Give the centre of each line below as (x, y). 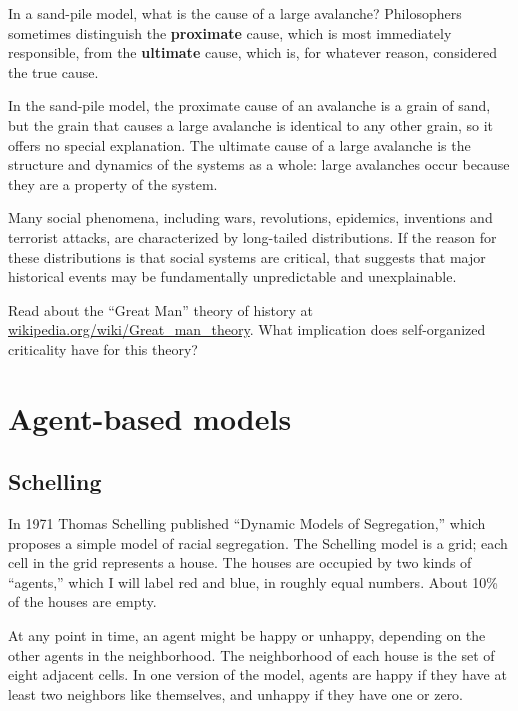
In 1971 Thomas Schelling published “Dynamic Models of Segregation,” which (247, 523)
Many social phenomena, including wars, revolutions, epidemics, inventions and (250, 217)
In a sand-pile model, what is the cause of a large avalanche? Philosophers (235, 13)
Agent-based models (150, 417)
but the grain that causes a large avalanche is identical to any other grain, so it (251, 124)
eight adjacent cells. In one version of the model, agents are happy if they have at (257, 674)
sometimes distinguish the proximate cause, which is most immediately (230, 32)
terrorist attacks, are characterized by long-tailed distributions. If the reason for (252, 236)
